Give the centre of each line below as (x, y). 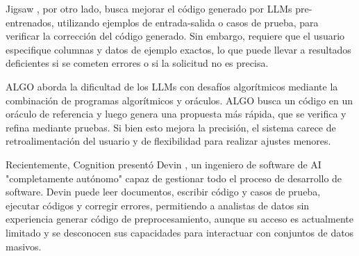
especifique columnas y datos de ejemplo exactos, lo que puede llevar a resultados (178, 49)
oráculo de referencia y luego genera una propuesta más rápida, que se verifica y (176, 114)
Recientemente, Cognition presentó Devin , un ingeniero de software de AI (164, 164)
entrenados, (30, 22)
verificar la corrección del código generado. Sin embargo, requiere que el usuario (175, 36)
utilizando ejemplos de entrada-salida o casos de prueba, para (188, 22)
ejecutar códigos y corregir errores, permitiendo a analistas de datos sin (158, 205)
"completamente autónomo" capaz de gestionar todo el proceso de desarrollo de (174, 178)
